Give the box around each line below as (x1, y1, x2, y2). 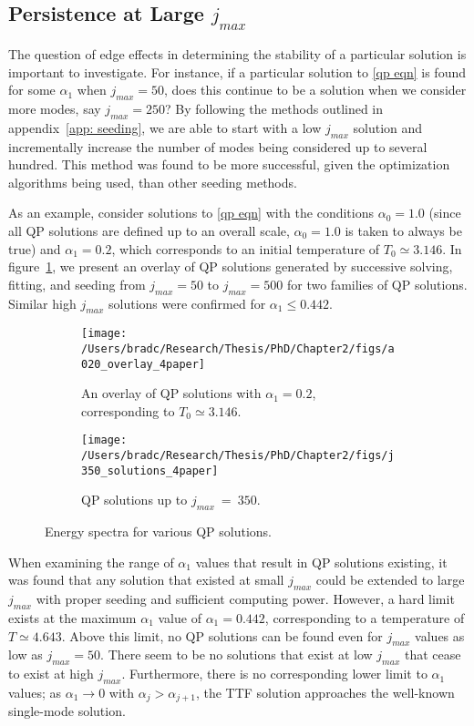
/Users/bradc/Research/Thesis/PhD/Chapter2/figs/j (81, 449, 395, 463)
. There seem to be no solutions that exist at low (100, 645, 373, 664)
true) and (8, 239, 61, 258)
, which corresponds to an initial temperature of (111, 239, 380, 258)
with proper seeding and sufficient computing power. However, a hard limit (36, 589, 455, 608)
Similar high (8, 293, 77, 312)
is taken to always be (345, 220, 462, 240)
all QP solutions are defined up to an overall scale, (8, 220, 290, 240)
